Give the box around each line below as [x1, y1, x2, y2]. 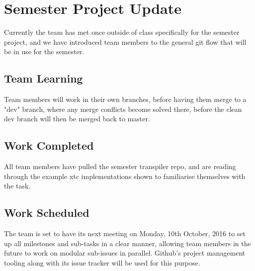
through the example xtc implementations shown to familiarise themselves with [4, 171, 246, 181]
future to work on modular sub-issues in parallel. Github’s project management [4, 248, 246, 258]
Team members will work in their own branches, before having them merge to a [4, 94, 247, 104]
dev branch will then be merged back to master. [4, 113, 150, 124]
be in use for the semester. [4, 46, 85, 57]
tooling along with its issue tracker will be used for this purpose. [4, 257, 200, 268]
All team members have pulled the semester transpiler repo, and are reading [4, 161, 236, 172]
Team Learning [4, 71, 83, 86]
